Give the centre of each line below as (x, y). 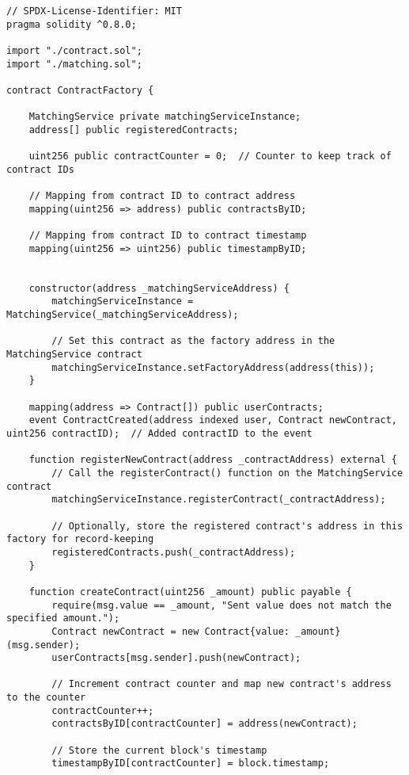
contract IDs (40, 169)
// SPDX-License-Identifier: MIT (94, 11)
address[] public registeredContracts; (134, 130)
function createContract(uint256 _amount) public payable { (190, 592)
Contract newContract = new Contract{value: (170, 631)
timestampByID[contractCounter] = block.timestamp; (191, 764)
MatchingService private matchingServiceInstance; (165, 117)
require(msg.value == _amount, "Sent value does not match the (222, 605)
